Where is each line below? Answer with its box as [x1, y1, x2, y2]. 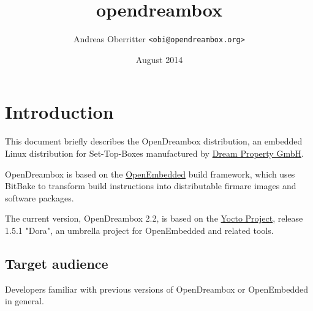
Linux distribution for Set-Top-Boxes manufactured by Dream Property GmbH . [5, 146, 304, 159]
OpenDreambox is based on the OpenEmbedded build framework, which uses [5, 167, 295, 180]
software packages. [5, 191, 74, 204]
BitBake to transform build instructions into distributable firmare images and [5, 179, 296, 192]
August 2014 [135, 53, 183, 66]
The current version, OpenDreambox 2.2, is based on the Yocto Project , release [5, 212, 303, 225]
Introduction [5, 99, 114, 124]
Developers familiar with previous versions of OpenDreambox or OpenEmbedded [5, 282, 309, 295]
